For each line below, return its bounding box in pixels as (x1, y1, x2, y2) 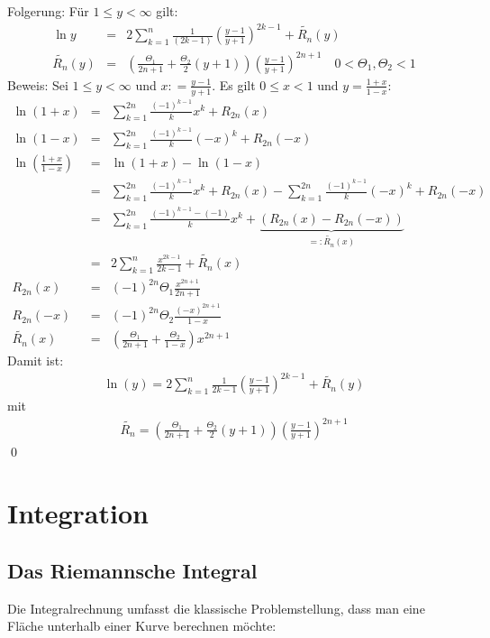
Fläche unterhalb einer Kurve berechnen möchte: (7, 616, 277, 635)
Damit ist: (7, 351, 64, 370)
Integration (7, 495, 149, 532)
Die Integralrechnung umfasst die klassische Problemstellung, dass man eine (7, 598, 425, 617)
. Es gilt (212, 75, 256, 94)
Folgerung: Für (7, 2, 89, 20)
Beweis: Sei (7, 75, 68, 94)
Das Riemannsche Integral (7, 556, 258, 584)
